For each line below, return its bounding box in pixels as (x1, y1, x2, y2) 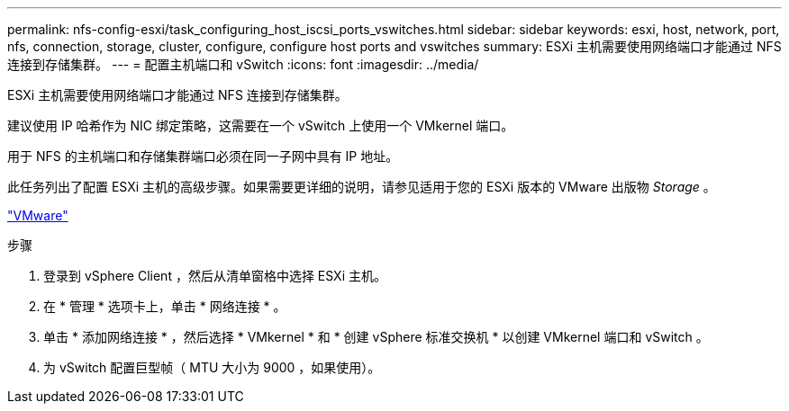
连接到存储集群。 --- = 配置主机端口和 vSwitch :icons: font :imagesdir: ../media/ (7, 57, 479, 72)
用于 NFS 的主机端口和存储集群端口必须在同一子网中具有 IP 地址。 (7, 148, 399, 164)
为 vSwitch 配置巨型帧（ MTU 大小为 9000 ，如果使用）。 (43, 360, 381, 375)
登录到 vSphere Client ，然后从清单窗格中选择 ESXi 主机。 (43, 268, 386, 283)
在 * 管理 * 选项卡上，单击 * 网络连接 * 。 (43, 299, 286, 314)
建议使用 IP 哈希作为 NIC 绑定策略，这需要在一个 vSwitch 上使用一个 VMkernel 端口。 (7, 118, 514, 133)
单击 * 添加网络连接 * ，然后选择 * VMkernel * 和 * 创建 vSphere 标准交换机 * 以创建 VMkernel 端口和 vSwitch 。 (43, 329, 709, 344)
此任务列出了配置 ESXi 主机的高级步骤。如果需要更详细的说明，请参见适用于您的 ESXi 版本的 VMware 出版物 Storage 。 (7, 179, 716, 194)
